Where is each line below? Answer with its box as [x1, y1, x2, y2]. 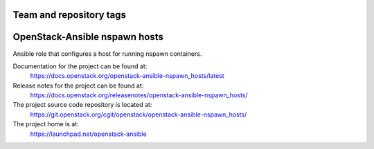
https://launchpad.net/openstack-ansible [30, 130, 147, 138]
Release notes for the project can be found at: [12, 81, 144, 90]
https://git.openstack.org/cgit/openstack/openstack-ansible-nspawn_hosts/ [30, 110, 247, 119]
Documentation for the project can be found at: [12, 62, 148, 70]
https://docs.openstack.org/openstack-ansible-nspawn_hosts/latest [30, 72, 224, 80]
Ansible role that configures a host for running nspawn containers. [12, 49, 202, 58]
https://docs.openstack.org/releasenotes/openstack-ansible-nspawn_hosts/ [30, 91, 249, 99]
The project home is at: [12, 120, 79, 128]
